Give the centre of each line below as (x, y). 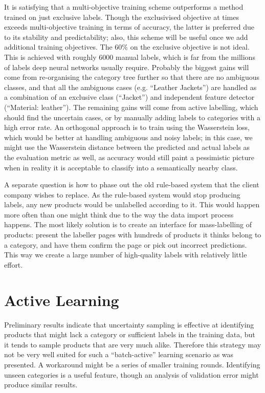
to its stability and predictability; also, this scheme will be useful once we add (126, 37)
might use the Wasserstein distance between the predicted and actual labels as (127, 147)
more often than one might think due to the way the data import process (119, 214)
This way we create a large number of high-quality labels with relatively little (126, 255)
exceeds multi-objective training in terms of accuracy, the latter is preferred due (129, 27)
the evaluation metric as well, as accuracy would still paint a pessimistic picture (129, 157)
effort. (14, 264)
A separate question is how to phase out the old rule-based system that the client (132, 184)
